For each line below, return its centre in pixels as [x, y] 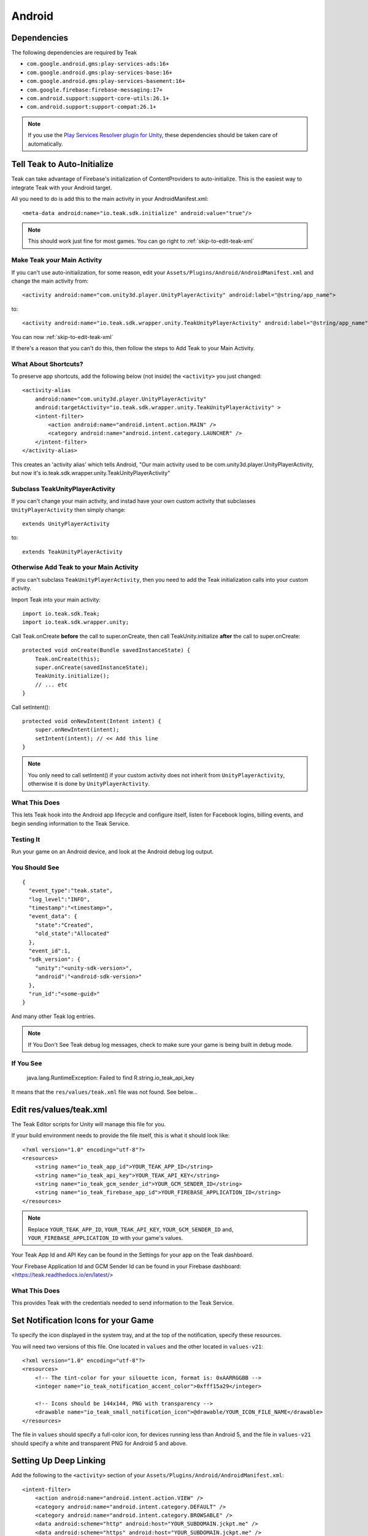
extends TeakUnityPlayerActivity [72, 552]
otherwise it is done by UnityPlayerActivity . [89, 784]
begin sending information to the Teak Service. [71, 823]
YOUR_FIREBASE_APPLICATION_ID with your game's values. [105, 1238]
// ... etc [51, 684]
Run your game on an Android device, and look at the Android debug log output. [113, 852]
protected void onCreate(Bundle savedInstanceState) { [106, 650]
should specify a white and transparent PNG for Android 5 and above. [99, 1443]
